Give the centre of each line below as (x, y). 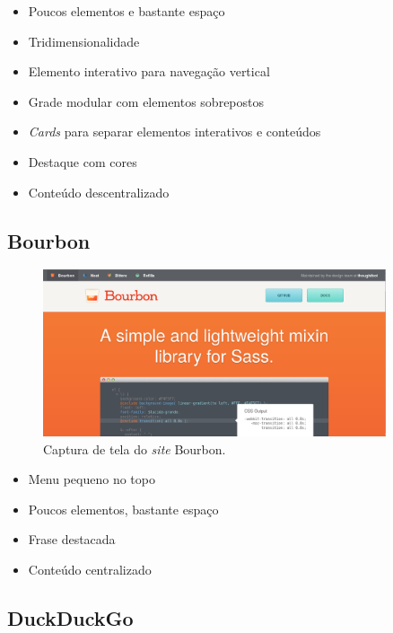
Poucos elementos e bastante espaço (127, 11)
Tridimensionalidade (84, 41)
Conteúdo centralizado (90, 569)
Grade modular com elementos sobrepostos (146, 101)
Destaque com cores (83, 161)
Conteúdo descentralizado (99, 192)
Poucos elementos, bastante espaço (123, 509)
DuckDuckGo (70, 617)
